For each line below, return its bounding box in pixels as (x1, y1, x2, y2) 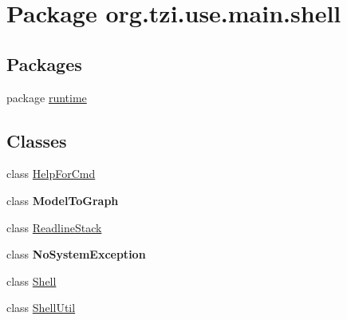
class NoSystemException (6, 246, 146, 263)
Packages (6, 51, 82, 76)
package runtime (6, 89, 87, 105)
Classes (6, 128, 67, 152)
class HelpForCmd (6, 165, 96, 182)
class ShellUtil (6, 299, 76, 316)
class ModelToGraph (6, 192, 119, 208)
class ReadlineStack (6, 219, 102, 235)
